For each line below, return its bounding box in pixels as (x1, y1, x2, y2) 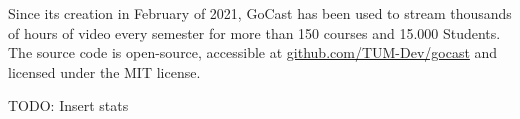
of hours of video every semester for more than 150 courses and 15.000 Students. (8, 22, 501, 43)
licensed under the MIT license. (8, 61, 201, 82)
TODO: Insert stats (8, 95, 129, 116)
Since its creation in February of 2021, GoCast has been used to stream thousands (8, 3, 512, 23)
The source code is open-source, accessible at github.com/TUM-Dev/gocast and (8, 42, 498, 63)
